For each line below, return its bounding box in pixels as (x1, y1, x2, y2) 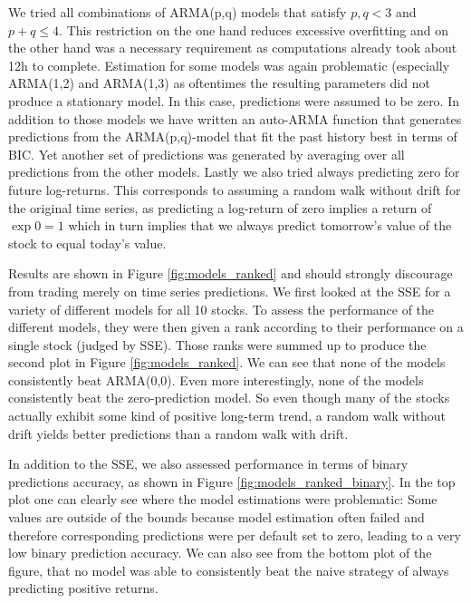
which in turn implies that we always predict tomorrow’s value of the (68, 216, 452, 235)
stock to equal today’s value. (8, 233, 167, 252)
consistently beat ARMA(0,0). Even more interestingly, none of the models (8, 370, 424, 389)
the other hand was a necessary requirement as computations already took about (8, 38, 457, 57)
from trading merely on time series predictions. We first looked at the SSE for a (8, 281, 451, 300)
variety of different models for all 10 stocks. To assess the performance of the (8, 299, 435, 318)
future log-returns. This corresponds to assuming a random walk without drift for (8, 180, 461, 199)
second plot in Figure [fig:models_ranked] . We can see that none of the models (8, 353, 446, 372)
